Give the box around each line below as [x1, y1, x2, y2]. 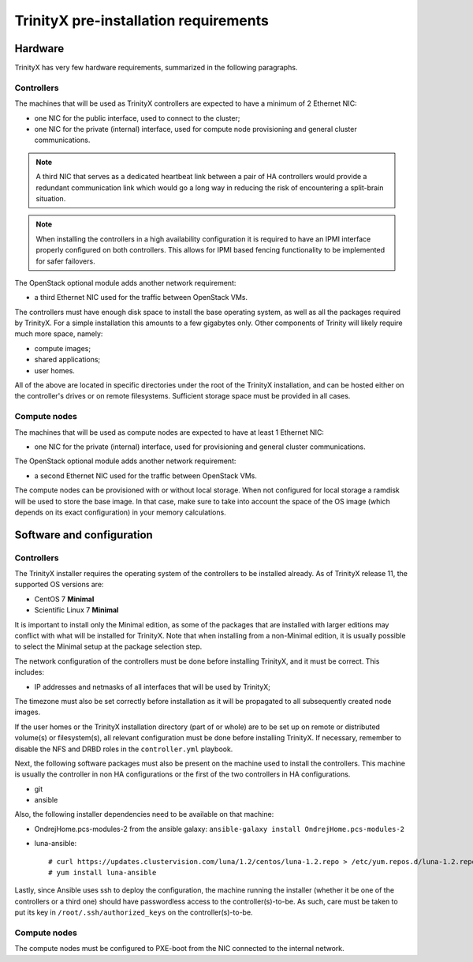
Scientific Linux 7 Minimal [34, 605, 119, 615]
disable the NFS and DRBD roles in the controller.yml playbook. [14, 744, 233, 754]
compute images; [34, 343, 91, 353]
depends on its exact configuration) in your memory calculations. [14, 507, 226, 517]
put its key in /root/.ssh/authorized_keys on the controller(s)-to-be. [14, 908, 253, 917]
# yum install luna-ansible [48, 868, 157, 878]
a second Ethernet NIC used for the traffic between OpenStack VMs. [34, 470, 258, 481]
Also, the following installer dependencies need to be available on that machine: [14, 810, 274, 819]
